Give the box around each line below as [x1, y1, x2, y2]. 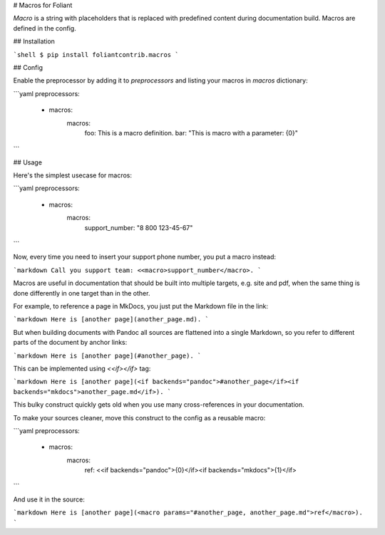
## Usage [13, 157, 43, 167]
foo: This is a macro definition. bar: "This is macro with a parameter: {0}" [84, 128, 299, 137]
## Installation [13, 37, 55, 46]
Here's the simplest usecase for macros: [13, 171, 132, 180]
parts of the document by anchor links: [13, 338, 128, 347]
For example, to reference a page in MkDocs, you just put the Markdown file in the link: [13, 301, 269, 310]
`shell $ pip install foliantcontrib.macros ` [13, 51, 179, 58]
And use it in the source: [13, 495, 85, 504]
